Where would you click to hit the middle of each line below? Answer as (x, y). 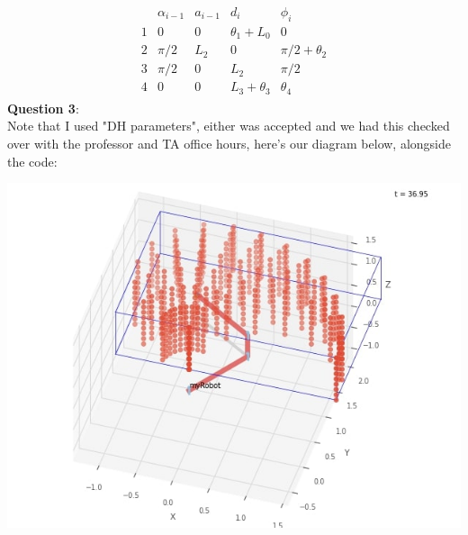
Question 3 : (43, 108)
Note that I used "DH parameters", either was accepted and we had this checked (229, 126)
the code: (32, 161)
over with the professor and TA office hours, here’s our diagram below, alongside (229, 144)
